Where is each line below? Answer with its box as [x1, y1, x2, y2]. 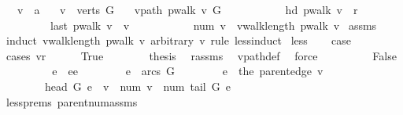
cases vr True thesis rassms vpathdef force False [6, 47, 397, 63]
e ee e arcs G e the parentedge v [52, 63, 324, 79]
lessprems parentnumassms [6, 93, 138, 110]
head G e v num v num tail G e [44, 77, 231, 94]
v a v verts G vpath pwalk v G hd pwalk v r [17, 2, 358, 17]
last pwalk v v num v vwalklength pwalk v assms [50, 16, 377, 33]
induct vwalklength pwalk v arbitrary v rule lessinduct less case [6, 32, 352, 49]
